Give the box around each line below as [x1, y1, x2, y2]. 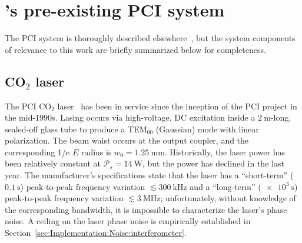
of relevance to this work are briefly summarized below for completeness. [5, 43, 266, 55]
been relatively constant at [5, 157, 101, 169]
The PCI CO [5, 99, 52, 112]
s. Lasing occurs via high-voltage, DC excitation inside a [52, 111, 255, 124]
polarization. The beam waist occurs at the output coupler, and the [5, 134, 249, 147]
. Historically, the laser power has [164, 145, 285, 158]
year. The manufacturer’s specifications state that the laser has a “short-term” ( [5, 169, 294, 181]
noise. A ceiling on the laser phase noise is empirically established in [5, 215, 251, 227]
